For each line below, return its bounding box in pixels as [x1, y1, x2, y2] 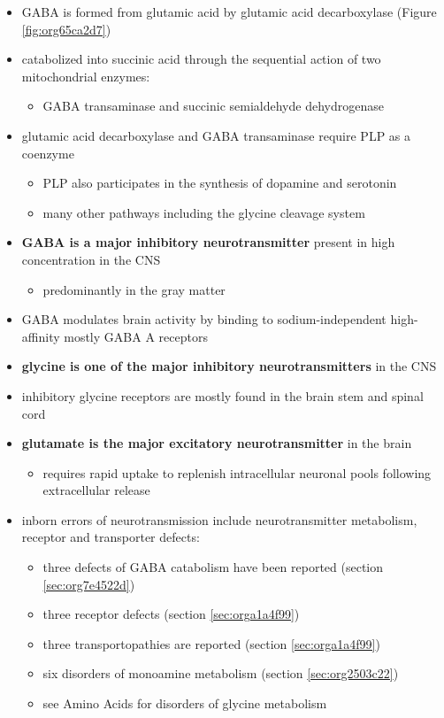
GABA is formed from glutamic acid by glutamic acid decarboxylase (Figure [21, 3, 437, 20]
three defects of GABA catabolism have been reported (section [42, 558, 384, 576]
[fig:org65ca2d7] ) [21, 19, 111, 38]
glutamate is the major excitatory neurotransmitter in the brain [21, 434, 412, 452]
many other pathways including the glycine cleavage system [42, 203, 365, 221]
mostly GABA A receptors [64, 327, 208, 345]
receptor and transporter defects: [21, 528, 200, 546]
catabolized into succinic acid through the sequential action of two [21, 50, 381, 68]
